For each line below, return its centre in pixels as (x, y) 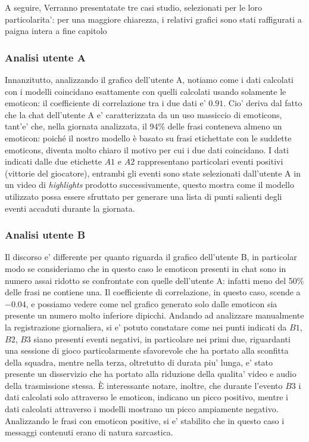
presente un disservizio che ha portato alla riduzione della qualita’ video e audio (151, 374)
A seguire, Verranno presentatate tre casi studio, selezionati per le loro (133, 7)
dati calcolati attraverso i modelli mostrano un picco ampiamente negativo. (142, 409)
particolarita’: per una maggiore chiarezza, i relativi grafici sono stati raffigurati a (153, 19)
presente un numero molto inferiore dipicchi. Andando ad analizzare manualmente (154, 315)
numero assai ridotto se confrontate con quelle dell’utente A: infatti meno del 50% (154, 280)
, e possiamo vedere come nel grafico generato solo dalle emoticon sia (152, 303)
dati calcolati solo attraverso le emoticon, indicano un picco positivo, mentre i (146, 397)
